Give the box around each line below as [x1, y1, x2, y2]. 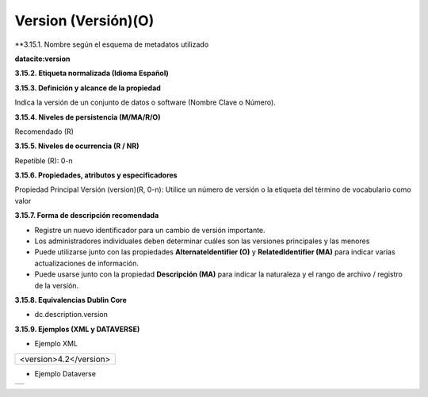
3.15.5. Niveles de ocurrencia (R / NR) [14, 141, 139, 151]
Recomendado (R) [14, 127, 75, 136]
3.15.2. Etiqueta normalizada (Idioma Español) [14, 68, 170, 78]
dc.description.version [34, 310, 109, 319]
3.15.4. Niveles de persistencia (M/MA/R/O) [14, 112, 161, 122]
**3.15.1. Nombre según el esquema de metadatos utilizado [14, 40, 209, 49]
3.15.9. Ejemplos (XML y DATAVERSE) [14, 324, 140, 334]
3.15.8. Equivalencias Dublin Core [14, 295, 127, 304]
